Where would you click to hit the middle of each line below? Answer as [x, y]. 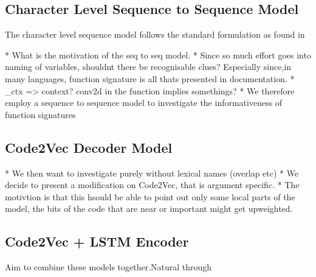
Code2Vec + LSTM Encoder [97, 241]
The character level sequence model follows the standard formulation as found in [155, 34]
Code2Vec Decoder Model [89, 147]
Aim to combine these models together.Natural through [108, 267]
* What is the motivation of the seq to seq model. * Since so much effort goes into [158, 54]
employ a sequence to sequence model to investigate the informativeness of [144, 103]
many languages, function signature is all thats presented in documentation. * [150, 78]
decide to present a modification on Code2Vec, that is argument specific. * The [152, 185]
